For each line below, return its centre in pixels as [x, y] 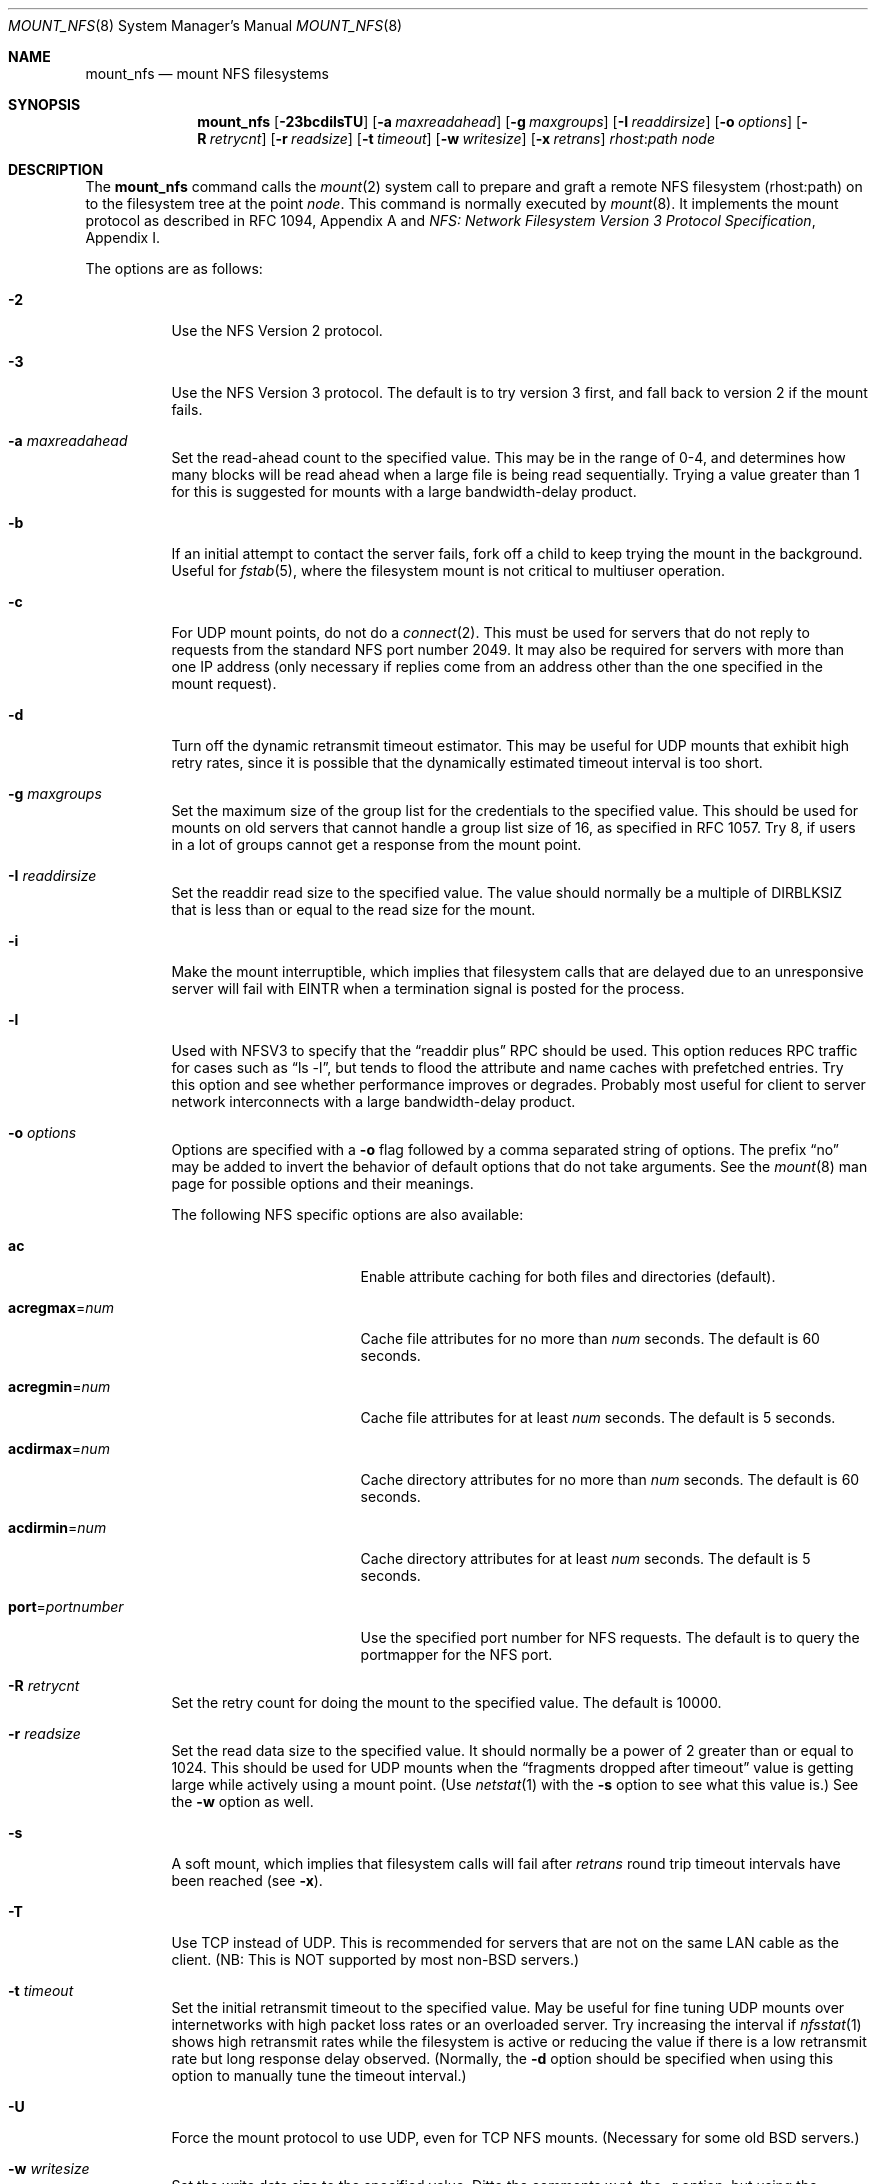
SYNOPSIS [44, 104]
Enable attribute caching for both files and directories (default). [568, 1276]
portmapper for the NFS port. [456, 1654]
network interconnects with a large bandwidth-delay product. [373, 1101]
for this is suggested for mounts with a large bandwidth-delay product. [404, 491]
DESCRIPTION [56, 169]
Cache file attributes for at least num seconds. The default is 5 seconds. [598, 1417]
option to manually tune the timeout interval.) [319, 2075]
